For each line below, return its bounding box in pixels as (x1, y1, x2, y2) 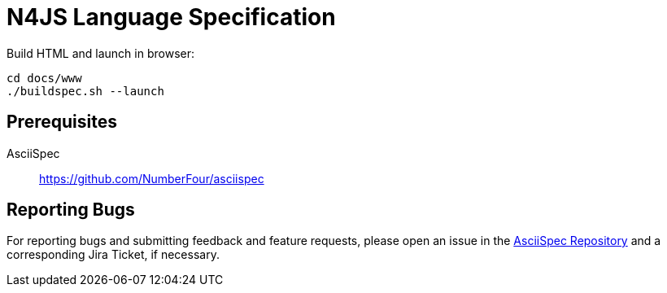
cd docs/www (7, 71, 82, 85)
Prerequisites (7, 112, 117, 133)
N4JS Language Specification (7, 3, 336, 31)
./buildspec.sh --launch (7, 84, 164, 98)
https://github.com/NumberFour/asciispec (39, 171, 264, 186)
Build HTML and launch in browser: (7, 46, 194, 60)
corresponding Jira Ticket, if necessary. (7, 247, 220, 262)
